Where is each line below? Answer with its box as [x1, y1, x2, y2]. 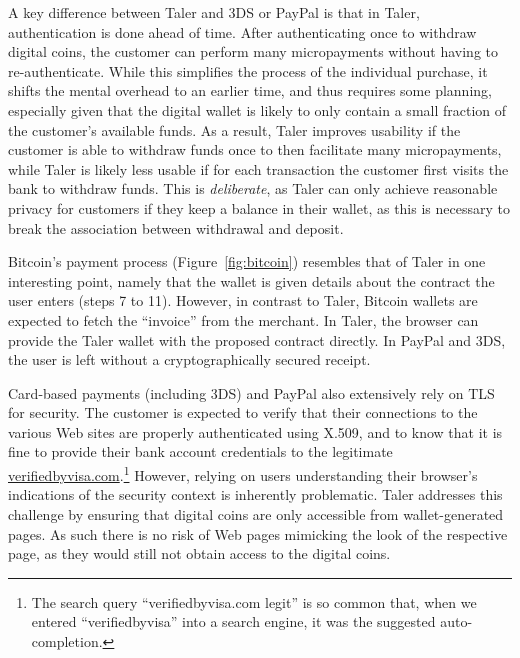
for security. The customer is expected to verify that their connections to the [8, 402, 478, 423]
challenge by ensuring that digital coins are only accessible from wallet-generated [8, 503, 504, 524]
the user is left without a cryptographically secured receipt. [8, 349, 371, 370]
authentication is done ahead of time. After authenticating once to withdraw [8, 21, 477, 42]
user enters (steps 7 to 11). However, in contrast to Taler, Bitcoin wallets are [8, 290, 478, 311]
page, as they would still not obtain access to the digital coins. [8, 543, 391, 564]
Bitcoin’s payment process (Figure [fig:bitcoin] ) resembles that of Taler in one [8, 251, 486, 272]
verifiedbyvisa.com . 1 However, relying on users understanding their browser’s [8, 462, 478, 485]
